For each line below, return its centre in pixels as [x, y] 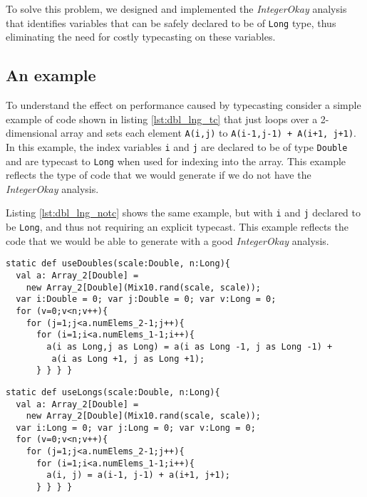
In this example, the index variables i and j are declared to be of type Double [177, 146]
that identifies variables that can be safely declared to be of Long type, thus [171, 22]
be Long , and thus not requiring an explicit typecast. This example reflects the [177, 227]
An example [51, 75]
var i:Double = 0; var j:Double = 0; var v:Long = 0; [146, 299]
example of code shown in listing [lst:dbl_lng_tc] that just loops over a [162, 119]
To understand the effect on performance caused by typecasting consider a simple [183, 105]
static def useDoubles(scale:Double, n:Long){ [118, 264]
